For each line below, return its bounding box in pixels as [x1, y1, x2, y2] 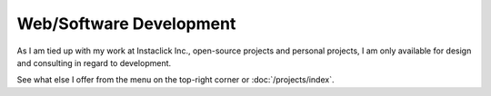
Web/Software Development [16, 14, 236, 34]
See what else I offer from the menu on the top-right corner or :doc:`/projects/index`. [16, 74, 335, 85]
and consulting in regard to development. [16, 57, 172, 68]
